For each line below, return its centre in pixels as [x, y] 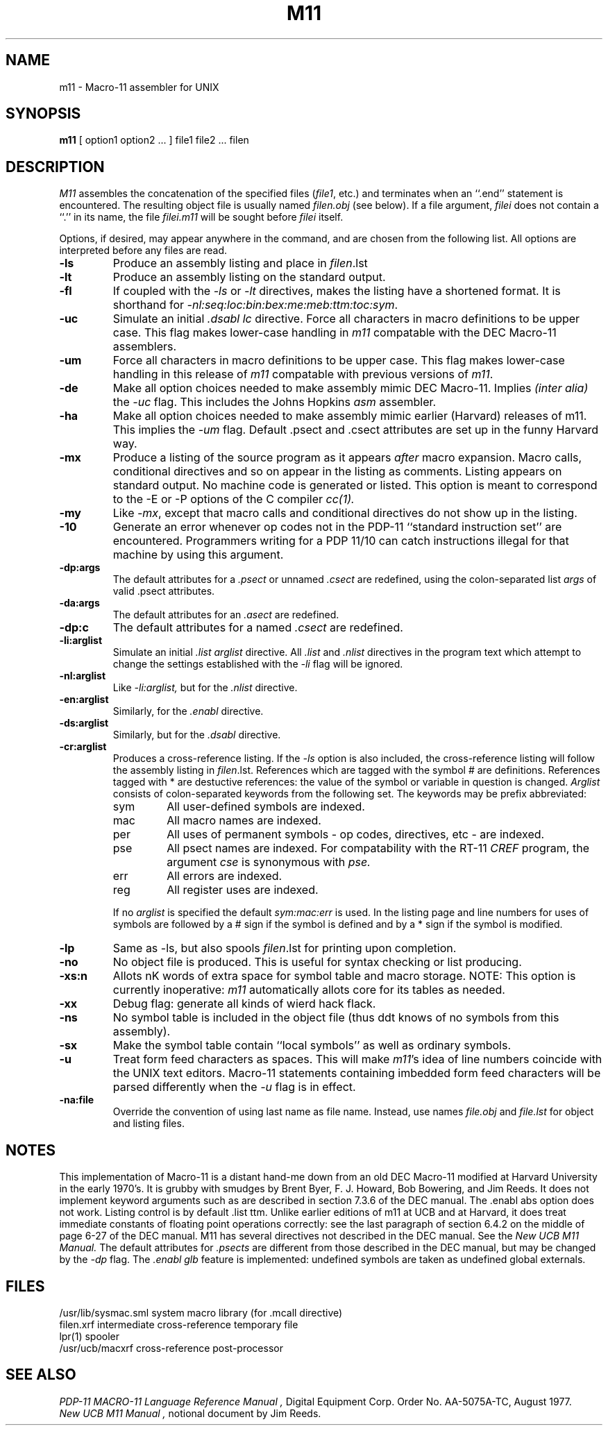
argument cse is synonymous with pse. [269, 862]
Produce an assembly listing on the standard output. [249, 277]
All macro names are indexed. [244, 821]
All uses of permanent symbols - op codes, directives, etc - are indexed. [356, 835]
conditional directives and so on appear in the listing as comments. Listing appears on [337, 472]
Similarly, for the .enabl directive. [188, 711]
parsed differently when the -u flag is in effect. [234, 1087]
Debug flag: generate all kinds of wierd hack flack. [244, 1004]
